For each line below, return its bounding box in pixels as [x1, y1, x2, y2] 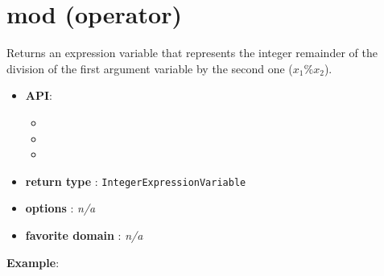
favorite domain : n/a [25, 226, 143, 243]
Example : [6, 253, 60, 270]
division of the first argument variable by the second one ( [6, 60, 293, 76]
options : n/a [25, 200, 96, 216]
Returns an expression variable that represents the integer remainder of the [6, 44, 378, 61]
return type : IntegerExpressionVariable [25, 172, 246, 189]
